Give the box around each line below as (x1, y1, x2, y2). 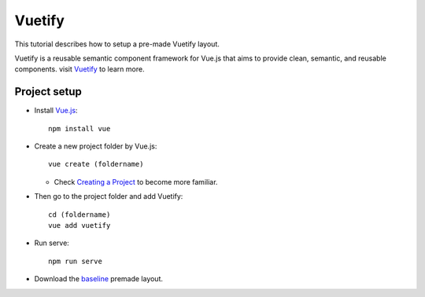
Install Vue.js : (34, 106, 78, 115)
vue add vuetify (48, 221, 111, 229)
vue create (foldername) (48, 159, 144, 169)
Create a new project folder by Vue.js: (34, 141, 157, 151)
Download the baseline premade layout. (34, 274, 164, 284)
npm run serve (48, 256, 102, 266)
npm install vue (48, 124, 111, 133)
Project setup (14, 85, 83, 98)
